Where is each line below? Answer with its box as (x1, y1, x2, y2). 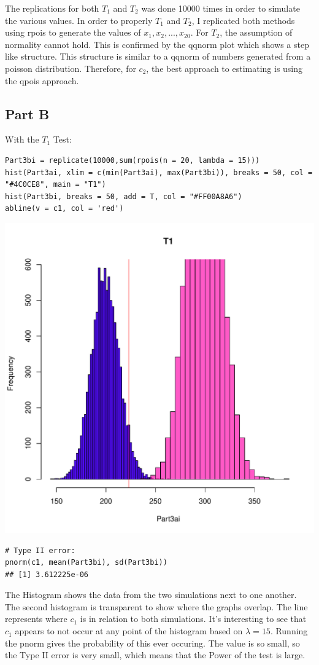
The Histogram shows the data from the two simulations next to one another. (5, 588, 297, 601)
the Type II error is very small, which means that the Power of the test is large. (5, 648, 306, 661)
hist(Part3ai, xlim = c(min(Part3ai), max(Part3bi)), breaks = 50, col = (5, 168, 313, 177)
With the (5, 133, 39, 146)
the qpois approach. (5, 74, 79, 87)
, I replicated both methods (191, 14, 295, 26)
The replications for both (5, 2, 99, 14)
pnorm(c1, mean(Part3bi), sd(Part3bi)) (5, 558, 167, 567)
